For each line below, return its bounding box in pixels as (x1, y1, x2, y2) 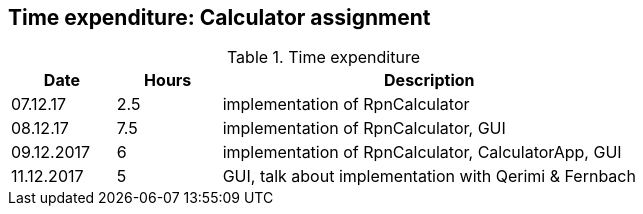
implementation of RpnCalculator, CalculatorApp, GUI (222, 142, 622, 163)
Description (384, 70, 475, 91)
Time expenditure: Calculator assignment (8, 5, 431, 30)
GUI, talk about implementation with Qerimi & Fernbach (222, 166, 636, 187)
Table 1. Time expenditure (226, 47, 420, 68)
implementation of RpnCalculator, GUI (222, 118, 506, 139)
